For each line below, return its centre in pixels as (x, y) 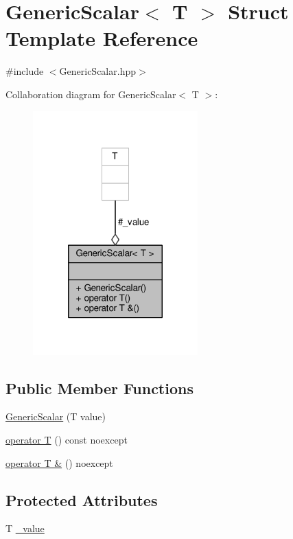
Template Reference (102, 38)
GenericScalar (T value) (56, 416)
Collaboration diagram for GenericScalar (91, 94)
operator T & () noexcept (59, 462)
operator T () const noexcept (67, 440)
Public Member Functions (99, 388)
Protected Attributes (82, 500)
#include (25, 71)
